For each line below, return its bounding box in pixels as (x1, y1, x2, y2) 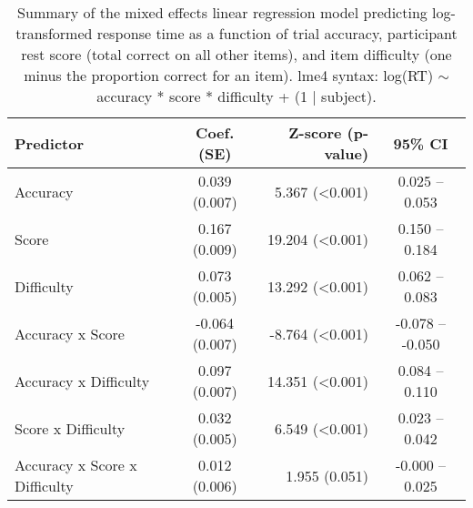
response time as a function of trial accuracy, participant (96, 23, 458, 44)
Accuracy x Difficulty (15, 370, 150, 391)
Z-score (288, 122, 342, 143)
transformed (15, 23, 93, 44)
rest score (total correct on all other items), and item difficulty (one (21, 44, 452, 65)
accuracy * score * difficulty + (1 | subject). (96, 86, 377, 107)
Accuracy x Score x (15, 454, 137, 475)
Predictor (15, 132, 85, 154)
